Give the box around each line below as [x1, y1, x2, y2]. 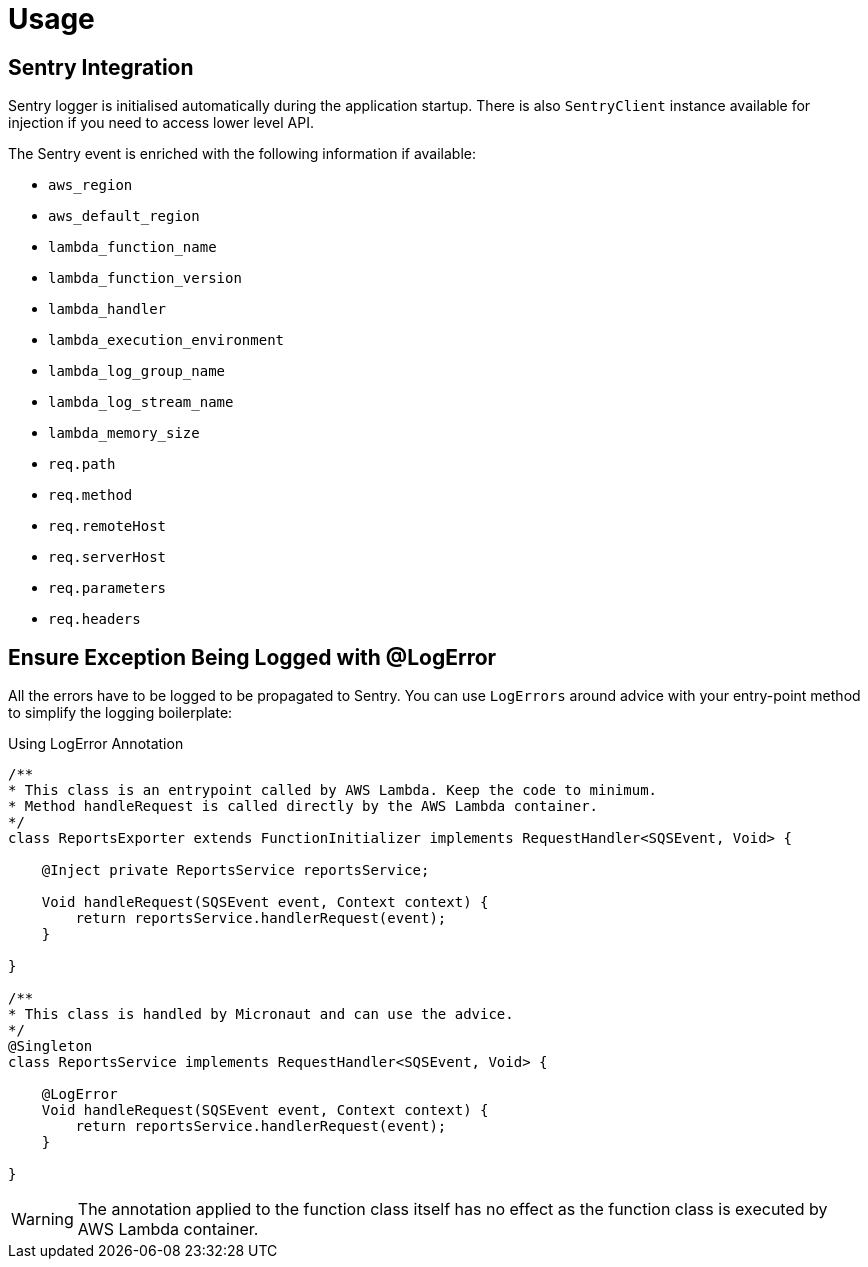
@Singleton [8, 1038, 93, 1055]
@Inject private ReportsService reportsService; [41, 862, 430, 879]
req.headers [48, 611, 141, 628]
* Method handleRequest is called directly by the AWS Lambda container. [8, 798, 599, 815]
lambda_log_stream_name [48, 394, 234, 411]
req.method [48, 487, 133, 504]
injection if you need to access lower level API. [8, 114, 314, 132]
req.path [48, 456, 116, 473]
